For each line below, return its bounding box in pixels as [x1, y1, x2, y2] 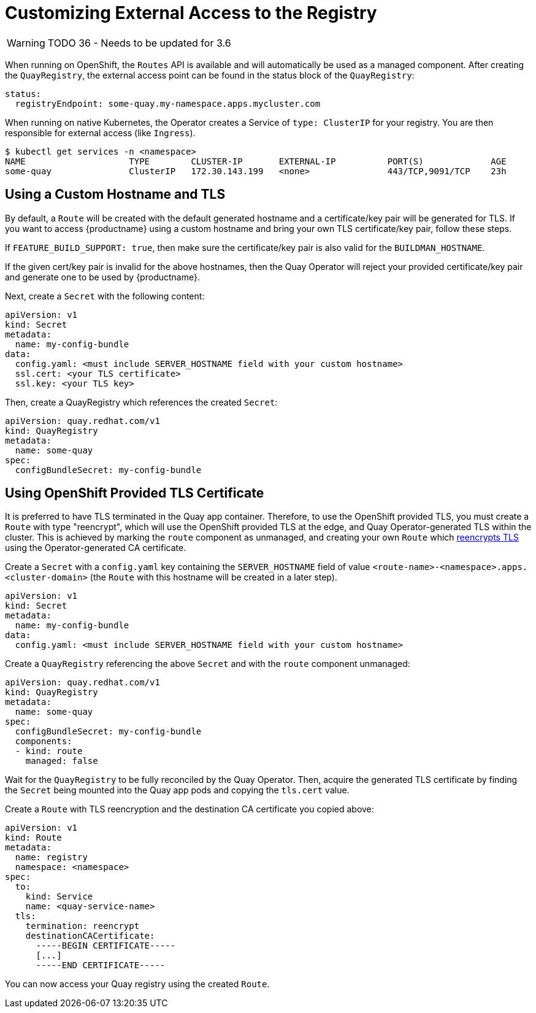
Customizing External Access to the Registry [5, 2, 377, 23]
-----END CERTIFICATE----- [36, 960, 166, 971]
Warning [7, 36, 45, 49]
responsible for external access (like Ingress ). [5, 127, 196, 138]
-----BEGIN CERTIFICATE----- [36, 941, 176, 951]
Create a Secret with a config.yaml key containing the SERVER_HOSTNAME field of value [5, 561, 370, 572]
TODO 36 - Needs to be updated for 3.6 [47, 36, 231, 49]
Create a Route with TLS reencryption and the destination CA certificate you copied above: [5, 804, 374, 815]
